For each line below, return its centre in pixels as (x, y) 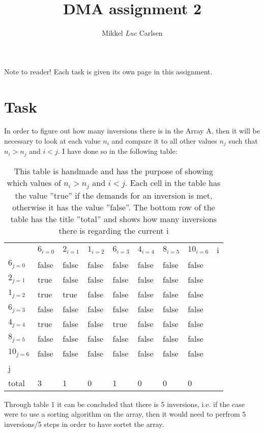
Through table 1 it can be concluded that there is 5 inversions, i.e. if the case (124, 404)
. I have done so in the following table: (118, 151)
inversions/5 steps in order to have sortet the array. (84, 424)
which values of (34, 182)
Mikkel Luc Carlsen (132, 33)
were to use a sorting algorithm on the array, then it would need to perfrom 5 (125, 414)
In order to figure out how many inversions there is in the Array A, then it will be (132, 131)
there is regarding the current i (114, 230)
